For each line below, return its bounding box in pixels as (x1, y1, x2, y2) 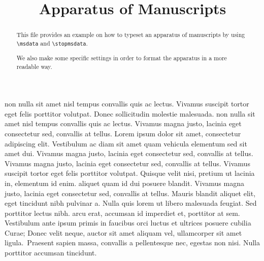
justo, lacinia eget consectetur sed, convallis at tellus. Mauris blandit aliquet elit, (5, 188, 256, 198)
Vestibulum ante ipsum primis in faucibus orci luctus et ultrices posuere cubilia (5, 217, 251, 228)
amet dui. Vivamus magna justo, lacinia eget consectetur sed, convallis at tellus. (5, 148, 253, 159)
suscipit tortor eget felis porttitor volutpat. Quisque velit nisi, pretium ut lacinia (5, 168, 255, 178)
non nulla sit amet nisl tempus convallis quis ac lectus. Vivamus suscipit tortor (5, 98, 249, 109)
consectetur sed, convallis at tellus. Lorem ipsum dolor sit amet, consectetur (5, 128, 241, 138)
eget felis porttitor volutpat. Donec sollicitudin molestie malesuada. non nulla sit (5, 108, 255, 119)
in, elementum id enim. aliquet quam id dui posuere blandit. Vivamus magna (5, 177, 244, 188)
